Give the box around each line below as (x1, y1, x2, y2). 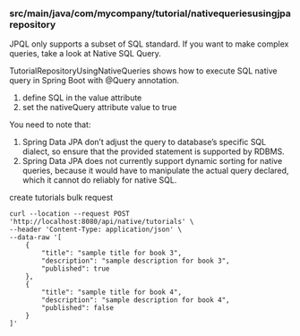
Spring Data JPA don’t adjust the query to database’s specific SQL (21, 137, 267, 148)
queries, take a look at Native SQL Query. (9, 48, 161, 59)
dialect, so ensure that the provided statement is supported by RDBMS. (21, 146, 285, 157)
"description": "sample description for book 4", (41, 296, 230, 305)
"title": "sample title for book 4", (41, 288, 182, 297)
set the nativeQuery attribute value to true (21, 102, 177, 113)
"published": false (41, 304, 115, 313)
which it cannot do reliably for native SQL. (21, 175, 177, 185)
